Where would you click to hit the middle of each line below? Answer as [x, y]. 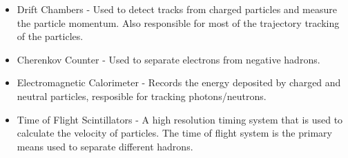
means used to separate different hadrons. [105, 146]
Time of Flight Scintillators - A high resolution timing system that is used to [180, 119]
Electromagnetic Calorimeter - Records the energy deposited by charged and [179, 82]
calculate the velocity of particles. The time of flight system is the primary [174, 133]
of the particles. [50, 36]
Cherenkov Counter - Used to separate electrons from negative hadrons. [168, 59]
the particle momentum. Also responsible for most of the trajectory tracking [178, 22]
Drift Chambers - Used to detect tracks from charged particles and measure [177, 9]
